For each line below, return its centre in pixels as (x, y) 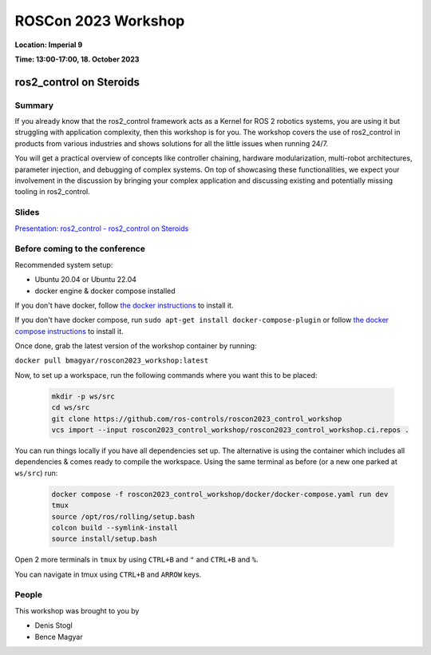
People (29, 595)
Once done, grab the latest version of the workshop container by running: (136, 346)
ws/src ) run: (36, 473)
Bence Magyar (59, 637)
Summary (34, 105)
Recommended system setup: (64, 264)
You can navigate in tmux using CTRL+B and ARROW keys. (108, 574)
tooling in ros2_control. (53, 192)
